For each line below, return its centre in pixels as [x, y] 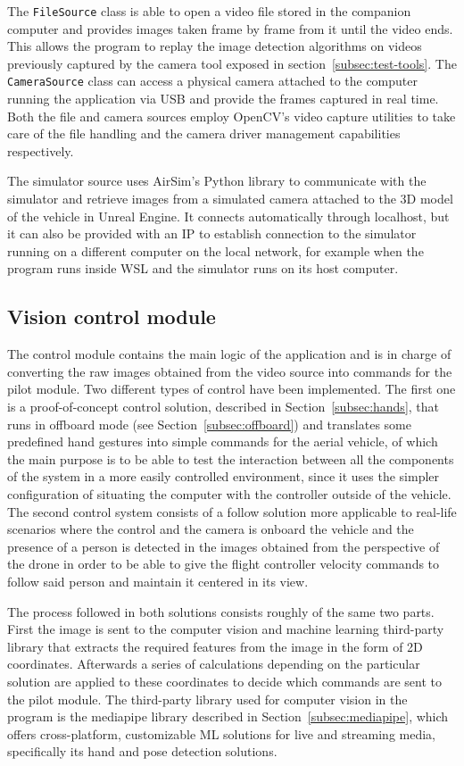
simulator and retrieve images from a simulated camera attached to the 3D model [230, 199]
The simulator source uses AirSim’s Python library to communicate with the [217, 181]
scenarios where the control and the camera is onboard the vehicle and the [211, 529]
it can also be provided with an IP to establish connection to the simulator [212, 233]
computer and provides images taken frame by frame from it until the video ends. [230, 28]
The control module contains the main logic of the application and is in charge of [229, 354]
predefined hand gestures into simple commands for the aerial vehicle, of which [223, 441]
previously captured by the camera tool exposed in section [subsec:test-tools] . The [232, 63]
